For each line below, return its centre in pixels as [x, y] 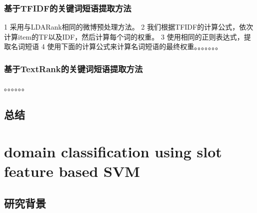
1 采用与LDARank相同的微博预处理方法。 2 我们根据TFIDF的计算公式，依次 [129, 27]
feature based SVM [72, 171]
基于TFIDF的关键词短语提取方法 [68, 8]
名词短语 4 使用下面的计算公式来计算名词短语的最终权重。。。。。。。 [116, 46]
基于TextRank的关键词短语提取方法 [73, 68]
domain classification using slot [113, 151]
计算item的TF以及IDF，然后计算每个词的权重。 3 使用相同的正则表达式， [124, 36]
